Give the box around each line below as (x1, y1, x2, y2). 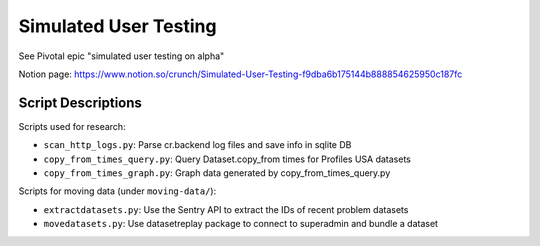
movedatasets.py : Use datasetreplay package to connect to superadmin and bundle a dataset (43, 218, 439, 230)
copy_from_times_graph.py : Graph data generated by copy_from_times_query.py (43, 167, 391, 179)
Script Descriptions (18, 94, 142, 111)
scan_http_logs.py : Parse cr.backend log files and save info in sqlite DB (43, 139, 352, 151)
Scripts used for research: (18, 120, 126, 132)
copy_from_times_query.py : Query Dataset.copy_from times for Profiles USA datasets (43, 153, 412, 165)
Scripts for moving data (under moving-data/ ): (18, 185, 217, 197)
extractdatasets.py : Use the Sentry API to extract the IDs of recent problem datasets (43, 203, 409, 215)
